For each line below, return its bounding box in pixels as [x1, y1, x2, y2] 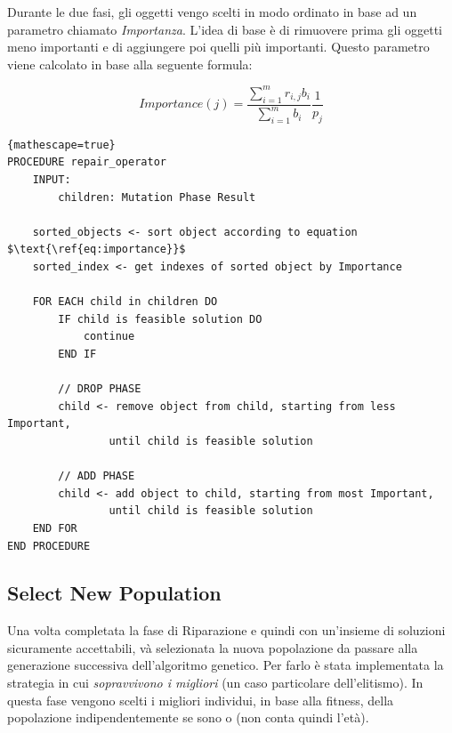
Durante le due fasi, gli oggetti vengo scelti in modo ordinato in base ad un [7, 3, 417, 20]
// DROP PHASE [58, 383, 141, 396]
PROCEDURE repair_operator [7, 156, 166, 169]
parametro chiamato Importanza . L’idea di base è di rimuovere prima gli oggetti [7, 20, 442, 38]
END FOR [32, 521, 77, 535]
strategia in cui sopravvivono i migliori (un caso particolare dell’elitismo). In [7, 673, 424, 692]
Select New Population [7, 579, 222, 607]
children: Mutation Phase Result [58, 190, 256, 204]
